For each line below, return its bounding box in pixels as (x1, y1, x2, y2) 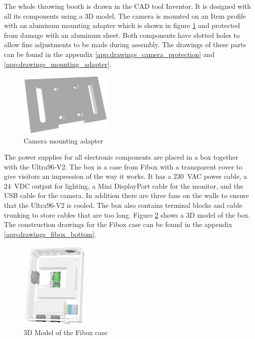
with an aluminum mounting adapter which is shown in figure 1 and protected (4, 20, 240, 30)
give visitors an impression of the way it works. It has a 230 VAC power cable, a (4, 171, 247, 181)
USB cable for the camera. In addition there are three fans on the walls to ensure (4, 190, 249, 200)
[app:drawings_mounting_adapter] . (4, 58, 112, 69)
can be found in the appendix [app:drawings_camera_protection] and (4, 49, 215, 59)
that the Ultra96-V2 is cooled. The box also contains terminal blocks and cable (4, 200, 243, 210)
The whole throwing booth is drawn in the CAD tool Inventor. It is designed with (4, 1, 251, 11)
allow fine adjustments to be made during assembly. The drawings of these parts (4, 39, 246, 50)
